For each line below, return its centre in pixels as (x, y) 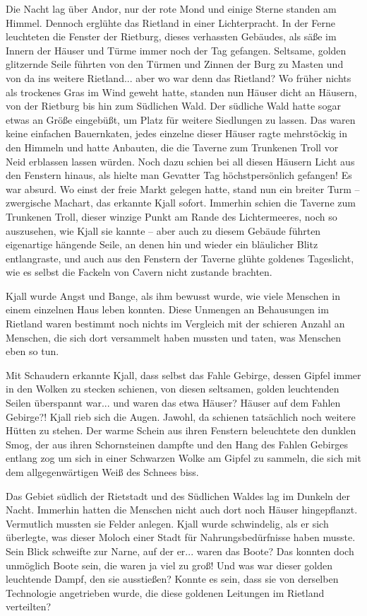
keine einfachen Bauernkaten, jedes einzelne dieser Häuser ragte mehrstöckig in (177, 133)
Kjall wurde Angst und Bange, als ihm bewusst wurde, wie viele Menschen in (173, 295)
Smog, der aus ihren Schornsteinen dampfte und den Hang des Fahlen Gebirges (177, 444)
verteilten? (29, 606)
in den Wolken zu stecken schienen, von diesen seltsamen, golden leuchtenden (173, 389)
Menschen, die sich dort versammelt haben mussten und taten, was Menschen (174, 337)
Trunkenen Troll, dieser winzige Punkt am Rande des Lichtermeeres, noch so (172, 216)
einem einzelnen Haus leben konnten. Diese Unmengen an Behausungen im (167, 309)
